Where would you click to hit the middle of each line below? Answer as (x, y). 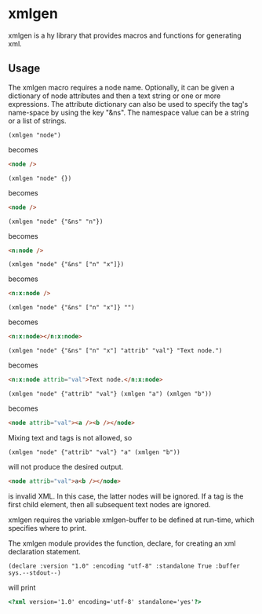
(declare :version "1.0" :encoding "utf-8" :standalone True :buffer (124, 566)
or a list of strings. (37, 121)
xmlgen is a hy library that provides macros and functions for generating (125, 35)
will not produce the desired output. (66, 466)
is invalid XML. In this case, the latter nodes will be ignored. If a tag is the (126, 496)
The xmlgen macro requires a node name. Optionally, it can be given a (122, 87)
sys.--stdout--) (35, 573)
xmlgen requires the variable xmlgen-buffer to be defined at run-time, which (131, 520)
